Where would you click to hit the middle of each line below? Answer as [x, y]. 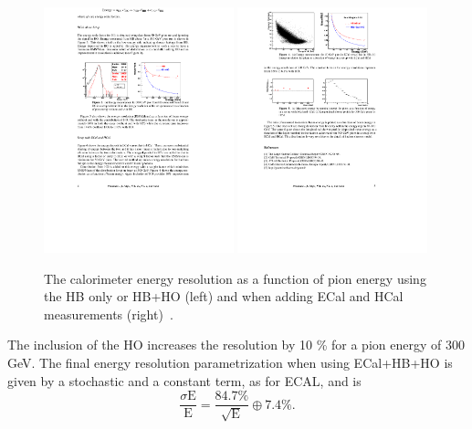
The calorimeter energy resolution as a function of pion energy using [235, 278]
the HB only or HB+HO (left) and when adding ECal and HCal [224, 296]
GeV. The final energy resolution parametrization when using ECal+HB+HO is [230, 362]
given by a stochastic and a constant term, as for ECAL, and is [184, 380]
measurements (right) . [109, 314]
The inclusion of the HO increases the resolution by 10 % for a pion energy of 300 [236, 345]
